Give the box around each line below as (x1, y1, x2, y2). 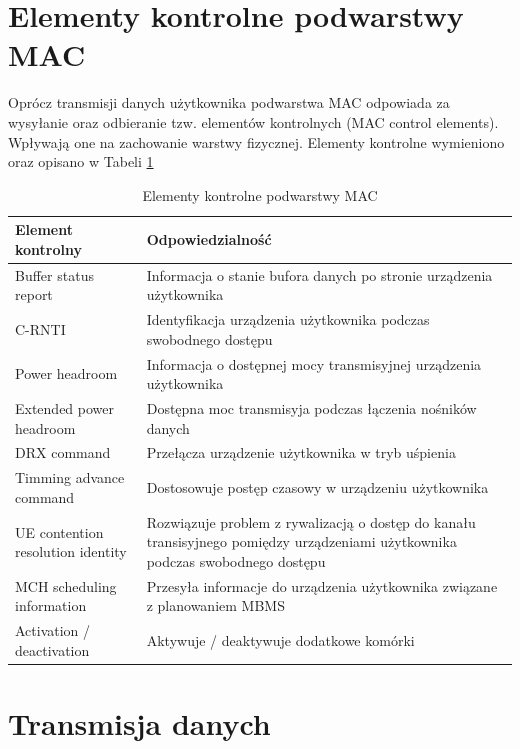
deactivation (15, 639, 90, 660)
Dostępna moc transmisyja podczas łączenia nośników (146, 398, 477, 419)
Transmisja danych (8, 703, 271, 744)
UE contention (15, 521, 104, 542)
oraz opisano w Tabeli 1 (8, 151, 154, 172)
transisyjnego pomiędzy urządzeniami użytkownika (146, 531, 457, 552)
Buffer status (15, 264, 94, 285)
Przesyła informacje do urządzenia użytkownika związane (146, 575, 498, 596)
